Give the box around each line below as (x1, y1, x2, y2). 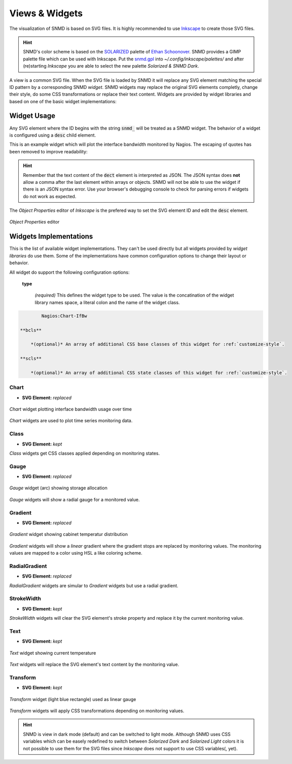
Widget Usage (9, 112, 56, 120)
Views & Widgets (9, 8, 83, 19)
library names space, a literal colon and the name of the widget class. (34, 299, 180, 305)
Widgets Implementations (9, 232, 93, 241)
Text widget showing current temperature (9, 650, 96, 656)
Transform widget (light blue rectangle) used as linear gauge (9, 696, 136, 702)
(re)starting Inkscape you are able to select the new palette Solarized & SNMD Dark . (23, 63, 200, 69)
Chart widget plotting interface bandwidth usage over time (9, 406, 132, 412)
